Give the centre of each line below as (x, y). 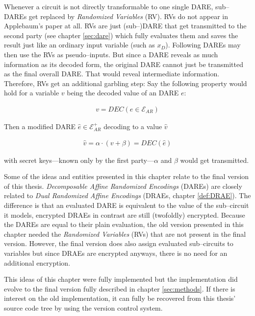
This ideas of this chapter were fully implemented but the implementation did (121, 279)
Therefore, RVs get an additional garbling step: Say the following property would (126, 83)
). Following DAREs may (203, 45)
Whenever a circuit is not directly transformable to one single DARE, (109, 6)
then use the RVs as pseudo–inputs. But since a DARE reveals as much (111, 54)
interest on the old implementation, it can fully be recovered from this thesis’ (120, 298)
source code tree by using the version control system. (83, 307)
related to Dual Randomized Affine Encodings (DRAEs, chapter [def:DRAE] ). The (127, 195)
